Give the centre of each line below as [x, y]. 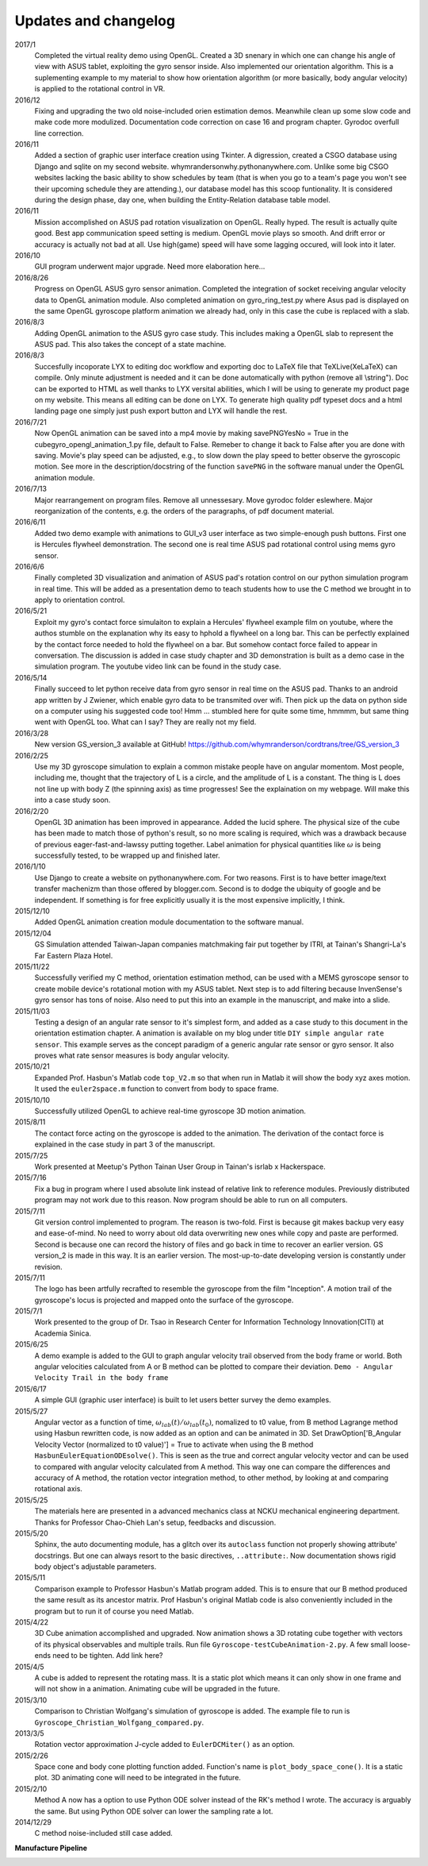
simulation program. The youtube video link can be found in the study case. [158, 666]
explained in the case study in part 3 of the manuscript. [125, 1144]
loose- [400, 1644]
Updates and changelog [95, 21]
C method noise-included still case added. [104, 1833]
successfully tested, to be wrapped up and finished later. [128, 856]
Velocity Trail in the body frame [101, 1378]
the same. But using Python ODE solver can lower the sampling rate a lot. [154, 1811]
